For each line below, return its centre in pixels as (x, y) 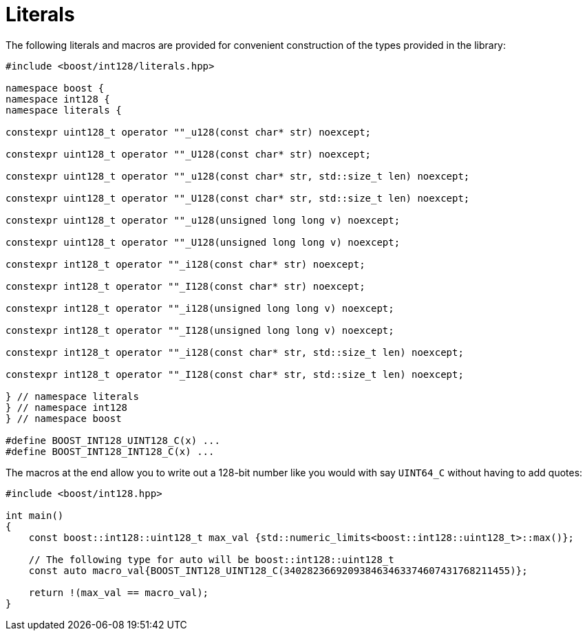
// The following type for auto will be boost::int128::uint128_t (211, 559)
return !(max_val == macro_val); (119, 592)
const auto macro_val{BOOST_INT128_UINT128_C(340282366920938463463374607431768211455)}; (278, 570)
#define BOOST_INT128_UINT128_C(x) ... (113, 440)
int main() (35, 515)
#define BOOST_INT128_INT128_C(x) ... (110, 451)
